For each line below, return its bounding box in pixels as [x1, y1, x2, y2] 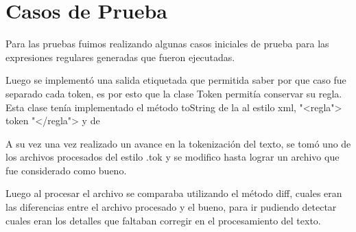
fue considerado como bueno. [5, 163, 127, 177]
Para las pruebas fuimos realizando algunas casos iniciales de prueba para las [5, 36, 329, 51]
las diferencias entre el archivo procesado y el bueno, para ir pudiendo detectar [5, 200, 337, 214]
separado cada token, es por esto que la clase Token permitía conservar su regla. [5, 86, 342, 100]
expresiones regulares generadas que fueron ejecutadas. [5, 49, 235, 64]
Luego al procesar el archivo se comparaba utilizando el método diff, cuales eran [5, 186, 342, 200]
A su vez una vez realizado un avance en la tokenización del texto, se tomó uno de [5, 136, 351, 150]
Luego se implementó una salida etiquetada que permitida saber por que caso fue [5, 73, 346, 87]
